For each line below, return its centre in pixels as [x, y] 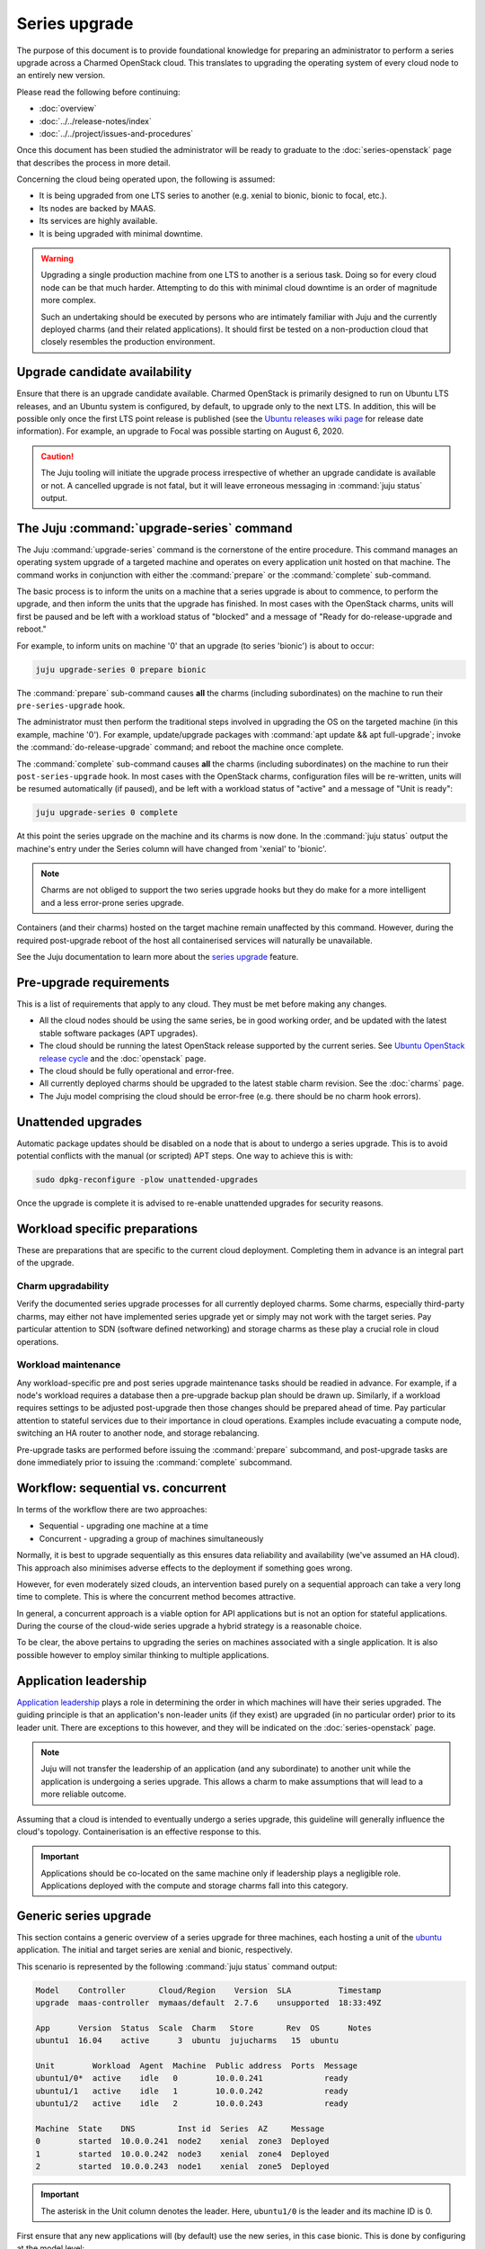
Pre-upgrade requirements [93, 982]
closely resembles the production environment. [128, 342]
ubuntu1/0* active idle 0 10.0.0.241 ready [192, 2079]
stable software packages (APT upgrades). [119, 1033]
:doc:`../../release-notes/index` [95, 121]
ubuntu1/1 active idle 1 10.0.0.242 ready [192, 2091]
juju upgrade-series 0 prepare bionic [121, 669]
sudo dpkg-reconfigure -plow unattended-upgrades [147, 1179]
